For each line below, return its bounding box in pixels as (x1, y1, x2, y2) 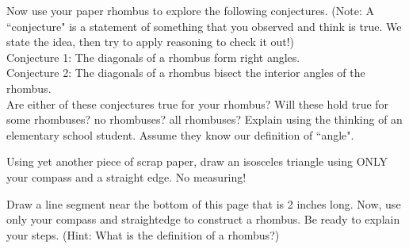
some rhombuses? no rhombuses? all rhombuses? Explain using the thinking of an (6, 111, 403, 128)
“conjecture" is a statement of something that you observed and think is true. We (6, 17, 402, 34)
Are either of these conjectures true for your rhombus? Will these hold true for (6, 95, 389, 112)
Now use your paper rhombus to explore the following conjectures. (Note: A (6, 2, 374, 18)
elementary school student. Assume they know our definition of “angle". (6, 126, 354, 143)
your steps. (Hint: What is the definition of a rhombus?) (6, 226, 280, 243)
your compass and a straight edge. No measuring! (6, 168, 247, 185)
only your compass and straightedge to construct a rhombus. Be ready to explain (6, 211, 400, 228)
